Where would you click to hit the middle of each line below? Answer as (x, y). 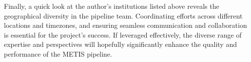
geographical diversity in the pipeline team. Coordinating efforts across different (123, 15)
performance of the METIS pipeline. (58, 53)
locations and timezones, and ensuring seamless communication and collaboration (125, 25)
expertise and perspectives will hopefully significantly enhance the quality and (120, 44)
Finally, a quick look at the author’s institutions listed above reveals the (112, 6)
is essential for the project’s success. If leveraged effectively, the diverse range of (123, 34)
